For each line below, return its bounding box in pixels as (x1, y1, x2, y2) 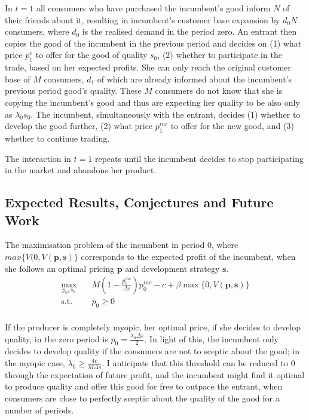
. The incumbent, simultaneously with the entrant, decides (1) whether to (30, 108, 301, 120)
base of (5, 72, 30, 85)
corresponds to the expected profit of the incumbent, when (81, 250, 296, 262)
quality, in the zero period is (5, 332, 108, 345)
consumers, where (5, 25, 69, 38)
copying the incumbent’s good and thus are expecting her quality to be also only (5, 96, 300, 108)
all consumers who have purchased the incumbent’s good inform (36, 2, 271, 14)
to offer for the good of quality (35, 48, 148, 61)
